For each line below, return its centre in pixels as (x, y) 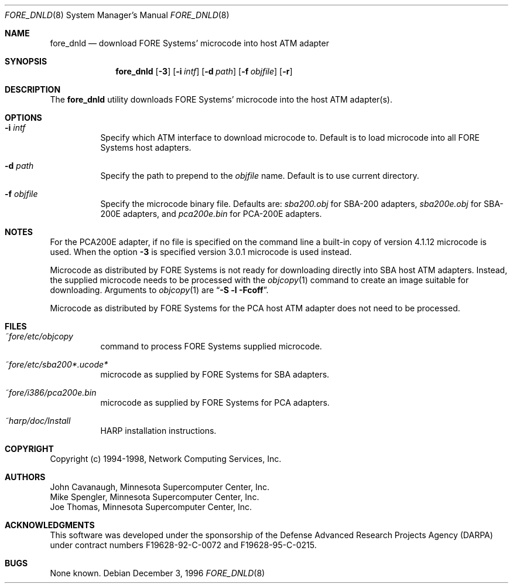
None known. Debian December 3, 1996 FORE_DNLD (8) (158, 573)
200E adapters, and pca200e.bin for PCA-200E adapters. (211, 214)
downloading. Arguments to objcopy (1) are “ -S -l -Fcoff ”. (159, 290)
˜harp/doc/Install (38, 421)
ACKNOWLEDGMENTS (50, 525)
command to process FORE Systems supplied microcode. (211, 346)
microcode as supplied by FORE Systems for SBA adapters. (215, 374)
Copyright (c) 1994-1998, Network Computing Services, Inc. (166, 459)
